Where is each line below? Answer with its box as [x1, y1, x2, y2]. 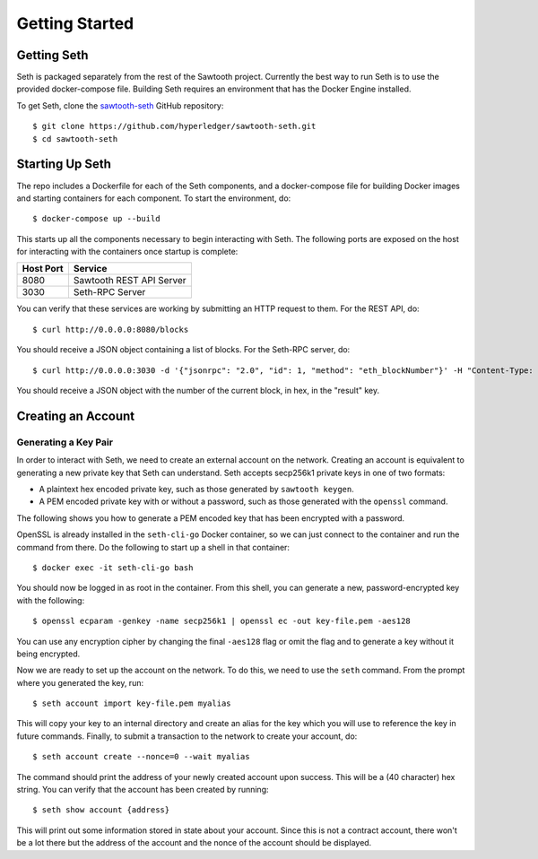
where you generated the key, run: [16, 677, 143, 688]
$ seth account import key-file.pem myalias [32, 698, 232, 708]
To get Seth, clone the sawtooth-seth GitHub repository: [16, 100, 224, 111]
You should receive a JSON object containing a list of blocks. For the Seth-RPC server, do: [16, 344, 351, 355]
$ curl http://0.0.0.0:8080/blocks [32, 324, 189, 334]
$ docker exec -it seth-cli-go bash [32, 562, 194, 573]
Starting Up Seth [16, 157, 112, 172]
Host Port [22, 263, 64, 275]
